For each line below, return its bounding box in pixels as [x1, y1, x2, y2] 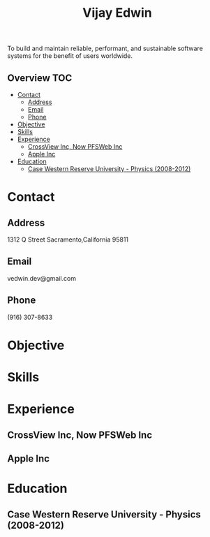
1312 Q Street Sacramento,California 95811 [7, 235, 129, 244]
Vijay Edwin [82, 5, 152, 21]
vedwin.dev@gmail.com [7, 274, 77, 282]
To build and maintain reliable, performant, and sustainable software [7, 44, 204, 53]
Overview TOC [7, 72, 73, 84]
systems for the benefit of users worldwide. [7, 52, 133, 60]
